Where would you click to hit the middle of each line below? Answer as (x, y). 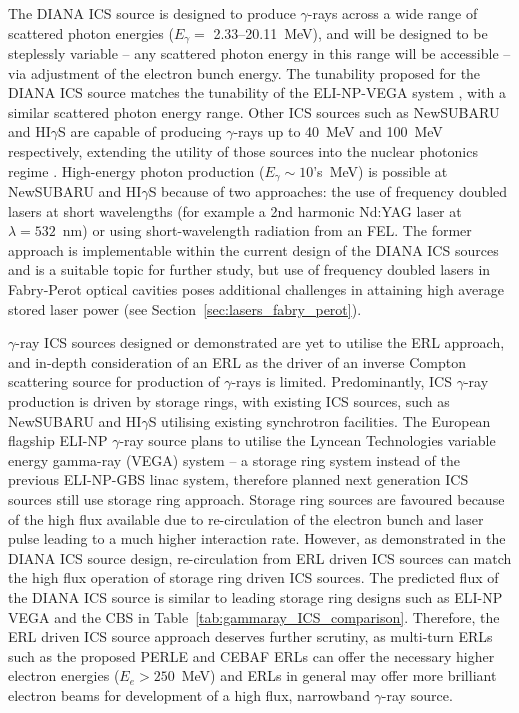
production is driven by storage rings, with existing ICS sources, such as (229, 401)
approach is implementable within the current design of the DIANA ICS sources (253, 249)
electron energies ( (64, 675)
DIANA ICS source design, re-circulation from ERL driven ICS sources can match (260, 557)
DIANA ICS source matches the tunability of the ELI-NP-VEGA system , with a (257, 92)
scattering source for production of (114, 381)
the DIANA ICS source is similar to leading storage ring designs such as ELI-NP (255, 596)
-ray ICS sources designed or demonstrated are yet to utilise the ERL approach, (260, 342)
